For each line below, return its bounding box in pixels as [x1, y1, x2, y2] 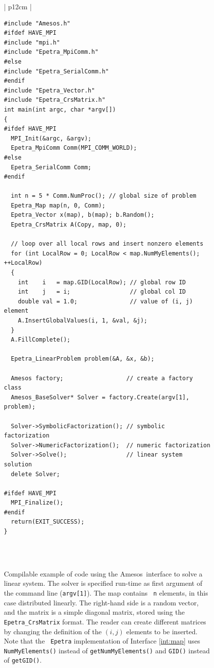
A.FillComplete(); [11, 336, 71, 344]
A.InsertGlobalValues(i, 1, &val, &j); [18, 317, 148, 324]
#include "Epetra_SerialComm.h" [4, 68, 109, 75]
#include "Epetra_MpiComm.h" [4, 48, 99, 56]
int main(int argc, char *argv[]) [4, 106, 116, 113]
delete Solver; [11, 470, 60, 478]
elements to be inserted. [126, 626, 198, 636]
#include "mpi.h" [4, 39, 60, 46]
